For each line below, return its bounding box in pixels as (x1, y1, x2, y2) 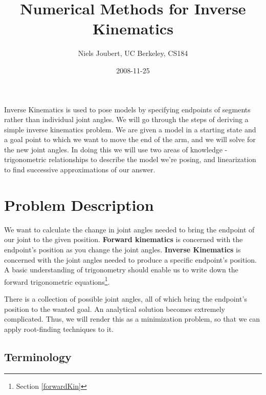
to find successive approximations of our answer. (4, 164, 156, 175)
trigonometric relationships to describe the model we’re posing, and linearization (4, 154, 256, 165)
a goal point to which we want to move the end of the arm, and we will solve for (4, 134, 256, 145)
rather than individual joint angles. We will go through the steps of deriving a (4, 114, 249, 125)
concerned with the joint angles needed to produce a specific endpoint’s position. (4, 254, 257, 265)
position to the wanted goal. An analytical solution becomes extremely (4, 303, 225, 314)
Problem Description (4, 194, 154, 215)
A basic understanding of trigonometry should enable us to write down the (4, 264, 238, 275)
